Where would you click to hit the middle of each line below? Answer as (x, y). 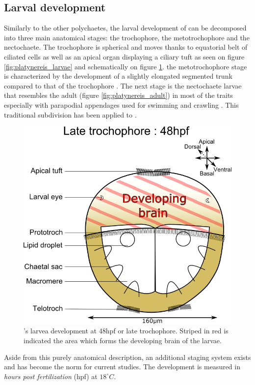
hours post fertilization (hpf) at (51, 376)
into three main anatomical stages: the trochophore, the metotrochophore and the (127, 37)
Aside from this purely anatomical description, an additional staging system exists (127, 357)
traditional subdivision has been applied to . (70, 114)
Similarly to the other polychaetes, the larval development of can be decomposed (125, 28)
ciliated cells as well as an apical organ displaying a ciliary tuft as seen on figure (124, 56)
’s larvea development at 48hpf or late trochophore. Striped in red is (126, 331)
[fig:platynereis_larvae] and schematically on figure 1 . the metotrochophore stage (126, 66)
